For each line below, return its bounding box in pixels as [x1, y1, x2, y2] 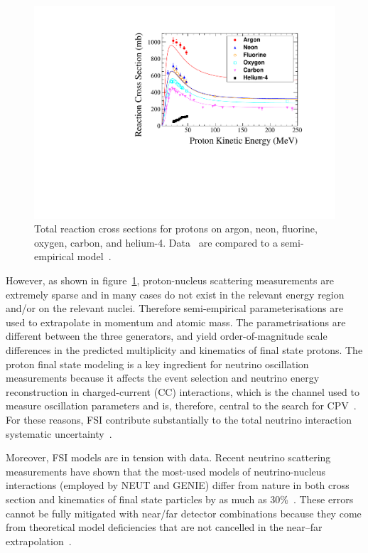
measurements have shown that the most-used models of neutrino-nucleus [6, 463, 326, 478]
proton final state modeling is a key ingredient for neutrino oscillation [6, 356, 309, 371]
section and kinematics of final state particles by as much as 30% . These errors [6, 491, 354, 506]
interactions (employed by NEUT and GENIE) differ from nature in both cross [6, 478, 350, 493]
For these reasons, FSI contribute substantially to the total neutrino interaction [6, 412, 352, 426]
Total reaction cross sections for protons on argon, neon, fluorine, [34, 221, 318, 236]
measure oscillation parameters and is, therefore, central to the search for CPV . [6, 398, 357, 413]
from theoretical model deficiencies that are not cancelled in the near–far [6, 520, 323, 535]
